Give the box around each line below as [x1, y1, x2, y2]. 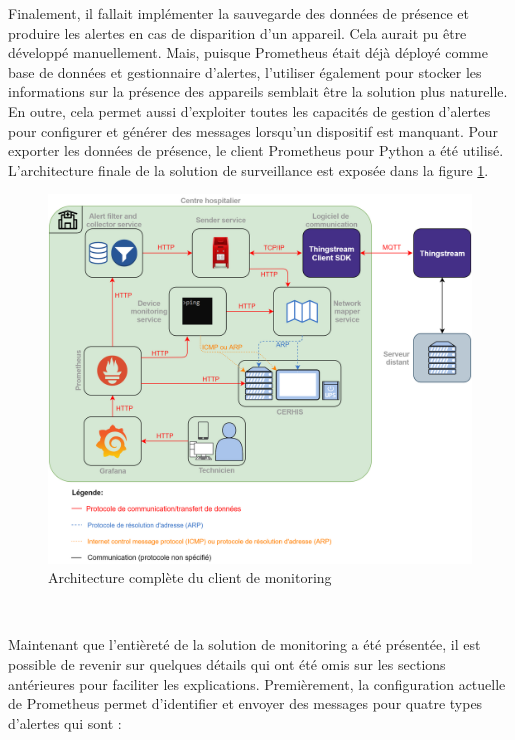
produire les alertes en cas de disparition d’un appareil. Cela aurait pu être [8, 22, 467, 43]
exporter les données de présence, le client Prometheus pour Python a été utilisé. [8, 140, 504, 161]
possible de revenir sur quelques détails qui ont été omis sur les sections [8, 654, 446, 675]
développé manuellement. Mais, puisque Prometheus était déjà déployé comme [8, 42, 488, 63]
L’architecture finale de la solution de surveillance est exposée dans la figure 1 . [8, 159, 489, 180]
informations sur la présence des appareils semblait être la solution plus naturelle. [8, 81, 508, 102]
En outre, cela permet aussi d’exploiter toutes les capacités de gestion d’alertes [8, 100, 491, 121]
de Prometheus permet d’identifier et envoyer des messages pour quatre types [8, 693, 483, 714]
